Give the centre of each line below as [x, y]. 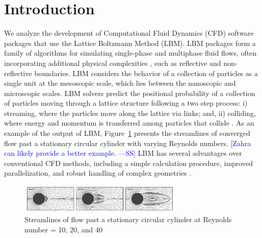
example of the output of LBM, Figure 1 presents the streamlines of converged [127, 133]
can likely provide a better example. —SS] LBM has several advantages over [123, 153]
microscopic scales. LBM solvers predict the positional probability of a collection [130, 93]
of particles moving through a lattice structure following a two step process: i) [126, 103]
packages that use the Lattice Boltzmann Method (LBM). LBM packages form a [130, 43]
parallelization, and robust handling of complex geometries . [98, 173]
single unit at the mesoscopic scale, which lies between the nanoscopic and [120, 83]
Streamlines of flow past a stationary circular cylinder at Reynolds [128, 219]
